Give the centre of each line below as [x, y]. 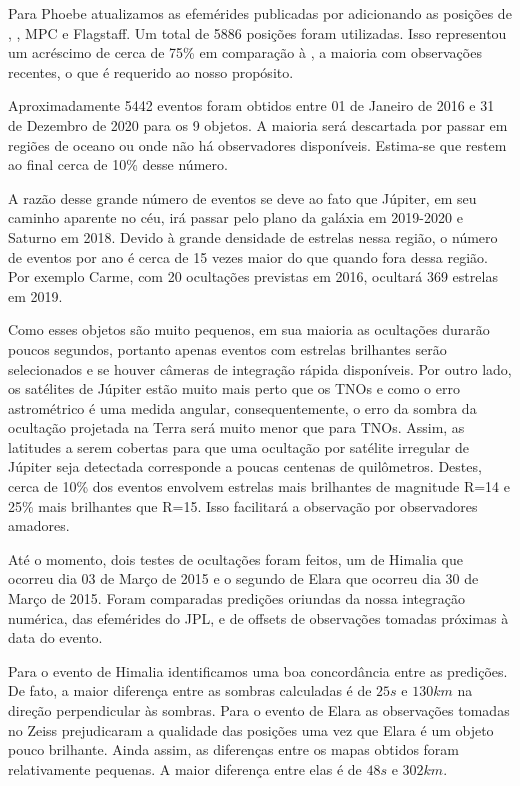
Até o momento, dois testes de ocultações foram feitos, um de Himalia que [235, 558]
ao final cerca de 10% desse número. [118, 164]
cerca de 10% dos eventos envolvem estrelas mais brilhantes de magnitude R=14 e [259, 486]
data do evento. [55, 637]
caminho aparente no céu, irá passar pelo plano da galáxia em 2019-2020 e [235, 217]
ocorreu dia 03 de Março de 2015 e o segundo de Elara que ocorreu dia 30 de [243, 578]
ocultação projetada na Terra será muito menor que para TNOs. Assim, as [236, 427]
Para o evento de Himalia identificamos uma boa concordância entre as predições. [258, 670]
